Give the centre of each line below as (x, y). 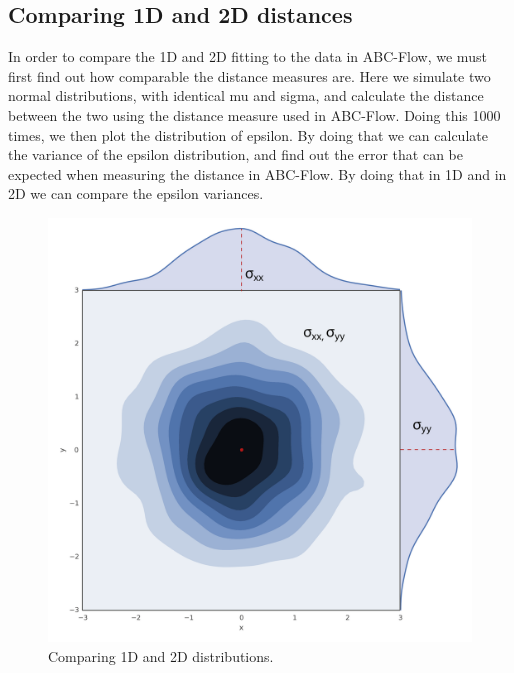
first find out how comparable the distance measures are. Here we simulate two (249, 75)
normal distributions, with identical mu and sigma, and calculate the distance (246, 95)
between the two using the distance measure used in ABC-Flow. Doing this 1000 (254, 114)
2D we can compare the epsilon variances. (136, 193)
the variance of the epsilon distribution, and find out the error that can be (236, 154)
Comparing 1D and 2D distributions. (161, 655)
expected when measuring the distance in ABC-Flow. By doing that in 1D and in (257, 173)
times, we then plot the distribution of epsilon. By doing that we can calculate (248, 134)
